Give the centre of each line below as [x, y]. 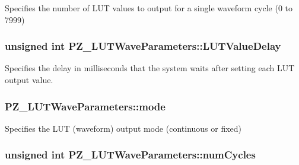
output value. [29, 80]
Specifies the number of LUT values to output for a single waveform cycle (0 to [149, 8]
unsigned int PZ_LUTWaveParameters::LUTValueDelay [143, 46]
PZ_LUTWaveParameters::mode [85, 106]
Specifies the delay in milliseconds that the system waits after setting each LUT [150, 68]
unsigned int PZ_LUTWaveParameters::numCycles [130, 155]
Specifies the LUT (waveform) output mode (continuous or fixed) [123, 128]
